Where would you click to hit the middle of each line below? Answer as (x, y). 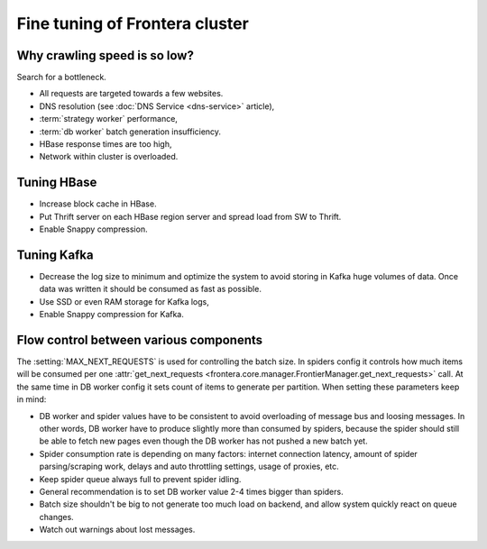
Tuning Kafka (55, 255)
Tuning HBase (57, 183)
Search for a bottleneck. (62, 78)
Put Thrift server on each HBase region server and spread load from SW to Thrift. (190, 216)
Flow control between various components (140, 339)
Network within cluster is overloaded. (109, 157)
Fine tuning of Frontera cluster (133, 23)
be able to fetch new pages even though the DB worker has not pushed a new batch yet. (204, 441)
